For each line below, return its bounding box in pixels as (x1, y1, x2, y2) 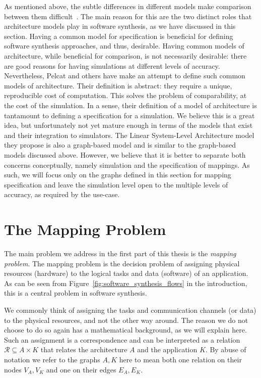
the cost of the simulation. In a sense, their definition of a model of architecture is (4, 100, 257, 110)
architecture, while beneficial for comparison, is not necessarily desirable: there (4, 50, 247, 61)
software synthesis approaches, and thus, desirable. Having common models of (4, 40, 244, 51)
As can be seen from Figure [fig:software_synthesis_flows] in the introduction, (4, 277, 247, 288)
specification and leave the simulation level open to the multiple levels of (4, 179, 228, 190)
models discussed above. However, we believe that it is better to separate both (4, 149, 246, 160)
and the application (137, 344, 198, 355)
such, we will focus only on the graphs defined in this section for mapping (4, 169, 231, 180)
